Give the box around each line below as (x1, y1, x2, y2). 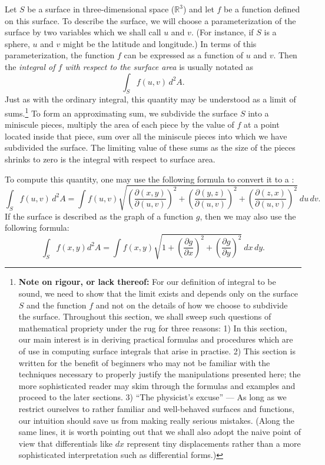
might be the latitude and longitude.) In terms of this (62, 37, 257, 49)
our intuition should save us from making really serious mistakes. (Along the (18, 414, 294, 426)
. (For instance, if (191, 26, 254, 38)
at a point (244, 118, 280, 131)
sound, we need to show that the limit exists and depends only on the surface (18, 287, 298, 300)
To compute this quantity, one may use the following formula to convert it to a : (5, 172, 294, 185)
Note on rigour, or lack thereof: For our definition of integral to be (18, 275, 276, 288)
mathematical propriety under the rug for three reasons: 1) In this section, (18, 321, 287, 334)
